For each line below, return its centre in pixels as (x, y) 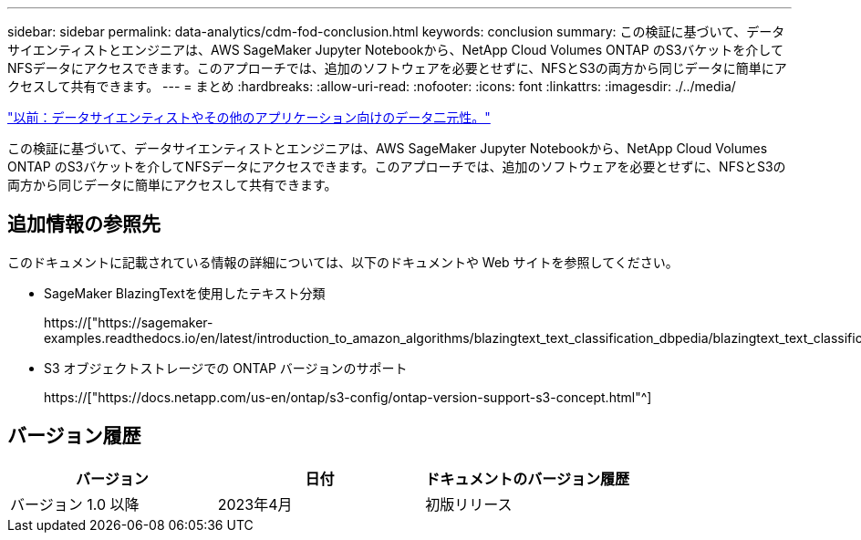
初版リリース (469, 504)
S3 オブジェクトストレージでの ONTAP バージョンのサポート (226, 368)
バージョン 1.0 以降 (75, 504)
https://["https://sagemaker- (129, 322)
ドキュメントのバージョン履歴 (528, 478)
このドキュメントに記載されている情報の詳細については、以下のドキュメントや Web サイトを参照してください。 (343, 262)
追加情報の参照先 (84, 224)
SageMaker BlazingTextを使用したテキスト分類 (185, 293)
